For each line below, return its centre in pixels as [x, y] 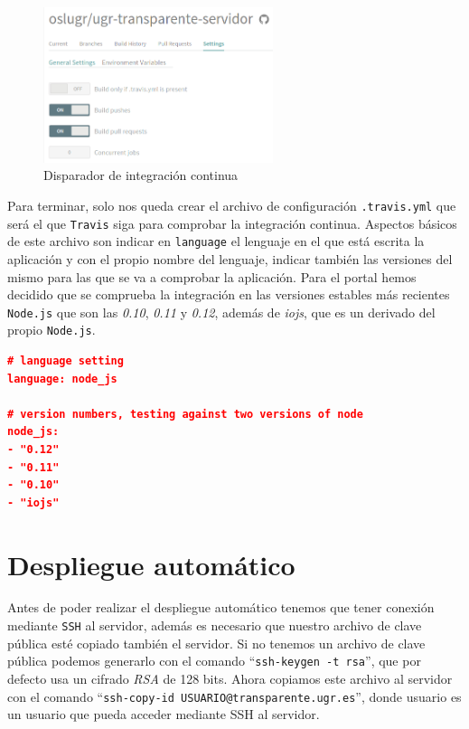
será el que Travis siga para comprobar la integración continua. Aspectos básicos [232, 223]
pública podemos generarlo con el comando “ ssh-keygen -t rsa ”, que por [214, 661]
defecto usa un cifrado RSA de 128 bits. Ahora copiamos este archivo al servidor [230, 678]
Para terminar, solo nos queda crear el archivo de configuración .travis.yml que [232, 205]
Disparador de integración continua [141, 175]
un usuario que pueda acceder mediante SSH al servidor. [164, 714]
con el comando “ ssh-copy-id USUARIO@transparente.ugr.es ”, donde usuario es [234, 696]
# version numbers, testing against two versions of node [185, 414]
